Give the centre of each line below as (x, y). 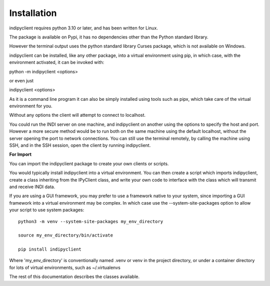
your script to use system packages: (47, 210)
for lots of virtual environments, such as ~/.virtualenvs (65, 268)
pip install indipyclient (50, 249)
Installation (33, 13)
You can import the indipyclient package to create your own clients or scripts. (89, 163)
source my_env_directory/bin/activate (66, 235)
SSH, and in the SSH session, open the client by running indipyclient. (80, 145)
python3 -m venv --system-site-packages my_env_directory (91, 221)
